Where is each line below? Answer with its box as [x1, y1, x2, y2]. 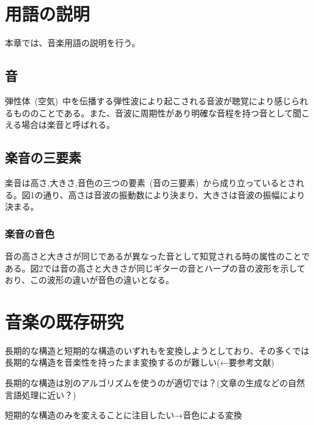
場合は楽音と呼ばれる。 [21, 118, 115, 131]
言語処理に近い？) [5, 388, 76, 401]
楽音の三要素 [5, 148, 81, 167]
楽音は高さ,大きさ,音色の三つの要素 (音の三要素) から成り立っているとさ [5, 176, 296, 189]
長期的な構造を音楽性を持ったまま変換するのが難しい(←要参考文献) [5, 356, 275, 369]
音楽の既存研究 [5, 309, 124, 333]
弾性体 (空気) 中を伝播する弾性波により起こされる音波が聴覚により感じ [5, 94, 292, 107]
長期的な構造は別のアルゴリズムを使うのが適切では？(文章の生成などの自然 [5, 376, 306, 389]
